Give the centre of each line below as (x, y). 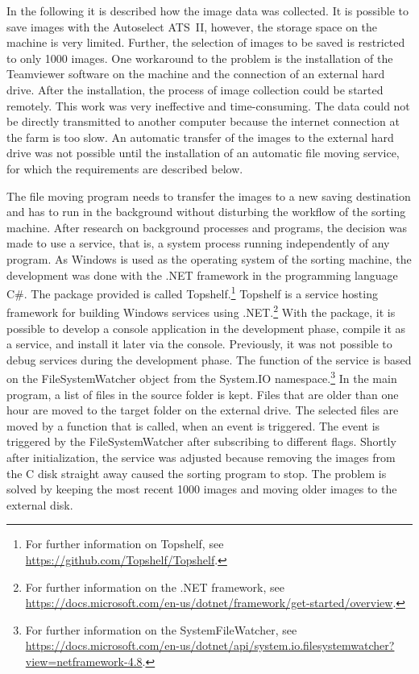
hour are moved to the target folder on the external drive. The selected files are (203, 410)
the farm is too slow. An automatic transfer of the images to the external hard (200, 137)
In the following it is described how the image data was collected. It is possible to (207, 10)
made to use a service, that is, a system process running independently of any (198, 243)
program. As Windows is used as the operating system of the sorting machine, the (209, 258)
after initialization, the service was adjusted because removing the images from (201, 457)
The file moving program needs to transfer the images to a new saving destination (209, 196)
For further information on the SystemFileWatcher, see (161, 629)
